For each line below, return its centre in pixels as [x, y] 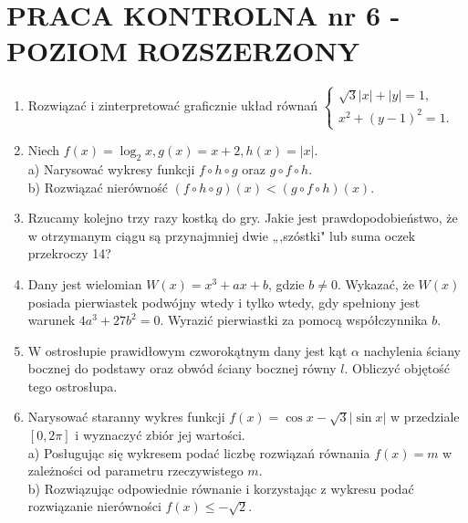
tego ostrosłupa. [73, 386]
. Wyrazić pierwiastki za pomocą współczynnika [294, 320]
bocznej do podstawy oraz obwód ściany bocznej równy [182, 368]
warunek [52, 320]
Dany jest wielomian [85, 283]
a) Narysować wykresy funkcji [111, 168]
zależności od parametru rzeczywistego [135, 471]
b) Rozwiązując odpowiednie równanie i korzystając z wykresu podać [221, 488]
